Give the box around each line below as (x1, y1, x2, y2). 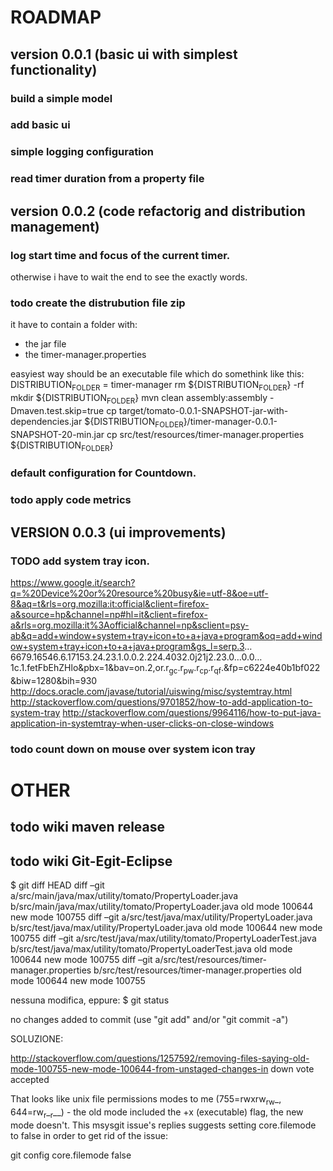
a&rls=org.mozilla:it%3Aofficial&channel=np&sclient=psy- (10, 619, 250, 631)
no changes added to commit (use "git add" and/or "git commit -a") (10, 1014, 289, 1026)
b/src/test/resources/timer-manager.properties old (93, 964, 302, 976)
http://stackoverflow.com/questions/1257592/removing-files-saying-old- (10, 1052, 310, 1065)
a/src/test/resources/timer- (154, 954, 268, 966)
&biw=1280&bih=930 (10, 674, 98, 686)
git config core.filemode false (10, 1149, 132, 1161)
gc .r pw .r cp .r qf (168, 661, 222, 676)
